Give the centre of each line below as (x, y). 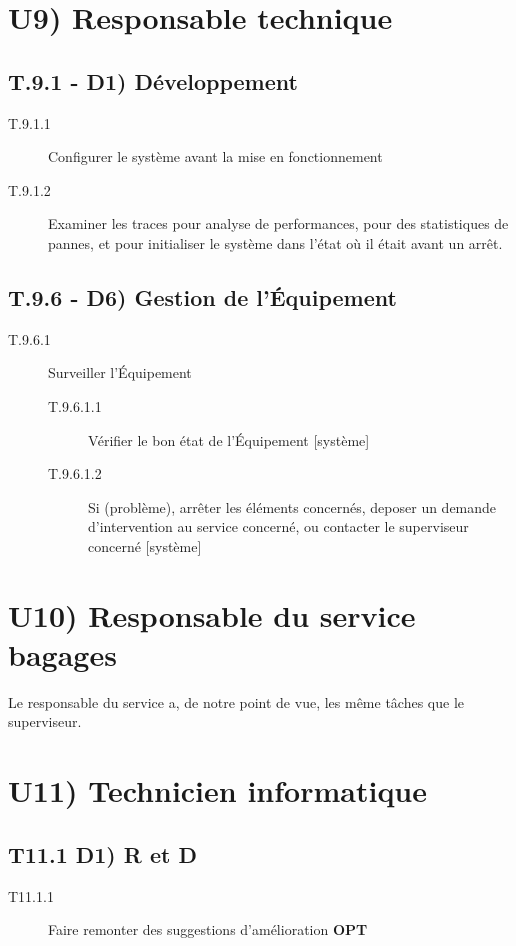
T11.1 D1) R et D (102, 853)
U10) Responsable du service (212, 614)
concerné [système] (145, 545)
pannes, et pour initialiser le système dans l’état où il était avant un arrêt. (275, 242)
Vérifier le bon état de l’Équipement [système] (229, 439)
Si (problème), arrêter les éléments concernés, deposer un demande (292, 506)
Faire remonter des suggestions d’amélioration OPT (208, 929)
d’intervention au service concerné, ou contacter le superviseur (278, 526)
